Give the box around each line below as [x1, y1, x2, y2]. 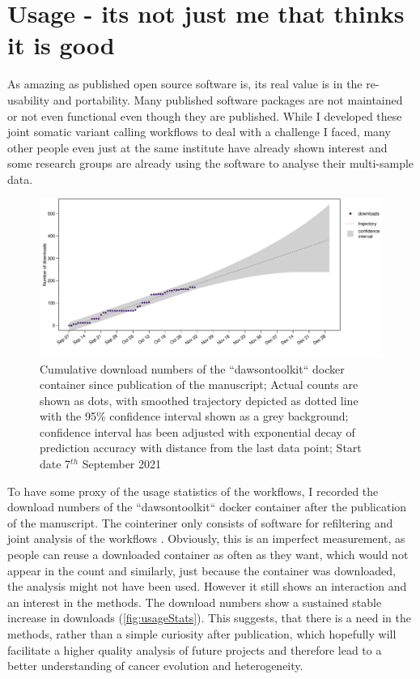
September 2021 [82, 455, 162, 472]
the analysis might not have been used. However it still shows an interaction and [7, 578, 407, 595]
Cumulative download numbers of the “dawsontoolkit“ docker [40, 360, 345, 377]
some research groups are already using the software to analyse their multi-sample [7, 155, 414, 172]
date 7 [40, 455, 71, 472]
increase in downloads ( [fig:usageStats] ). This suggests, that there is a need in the [7, 609, 411, 626]
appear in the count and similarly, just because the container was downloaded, [7, 562, 396, 579]
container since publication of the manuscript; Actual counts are [40, 376, 358, 393]
